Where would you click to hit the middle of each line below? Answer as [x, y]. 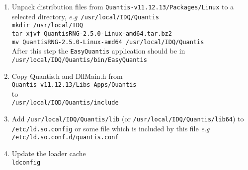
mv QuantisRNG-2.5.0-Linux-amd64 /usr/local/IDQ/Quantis [108, 42]
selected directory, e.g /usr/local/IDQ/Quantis [85, 16]
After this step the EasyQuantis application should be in [98, 51]
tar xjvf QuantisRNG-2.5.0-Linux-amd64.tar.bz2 [92, 33]
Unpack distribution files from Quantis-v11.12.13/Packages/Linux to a [123, 6]
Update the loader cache [49, 153]
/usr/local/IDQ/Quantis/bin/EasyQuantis [79, 60]
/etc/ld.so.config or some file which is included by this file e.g [111, 128]
